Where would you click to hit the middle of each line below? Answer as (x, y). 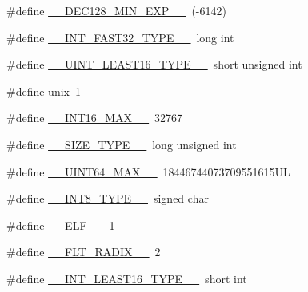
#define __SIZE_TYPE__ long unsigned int (122, 144)
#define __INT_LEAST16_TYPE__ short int (127, 278)
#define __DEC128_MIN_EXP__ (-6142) (116, 10)
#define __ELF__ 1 (61, 225)
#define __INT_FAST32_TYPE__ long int (120, 37)
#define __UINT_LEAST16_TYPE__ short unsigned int (154, 64)
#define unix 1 (44, 91)
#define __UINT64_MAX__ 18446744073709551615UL (148, 171)
